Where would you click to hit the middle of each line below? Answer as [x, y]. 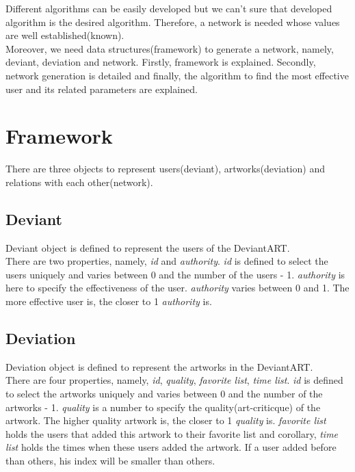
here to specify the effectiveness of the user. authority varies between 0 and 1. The [177, 288]
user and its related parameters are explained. [102, 89]
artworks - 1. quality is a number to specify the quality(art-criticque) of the [163, 407]
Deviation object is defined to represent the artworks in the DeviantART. [159, 366]
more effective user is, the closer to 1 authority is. [109, 301]
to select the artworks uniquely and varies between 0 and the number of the [164, 394]
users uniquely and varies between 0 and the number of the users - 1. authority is [175, 274]
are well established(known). [65, 35]
